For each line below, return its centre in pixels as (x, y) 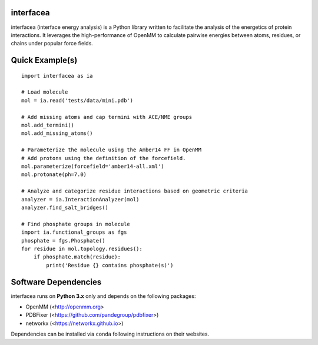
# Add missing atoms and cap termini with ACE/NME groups (107, 117)
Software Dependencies (56, 282)
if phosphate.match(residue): (77, 257)
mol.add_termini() (48, 125)
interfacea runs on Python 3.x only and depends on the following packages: (103, 296)
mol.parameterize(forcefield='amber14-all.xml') (93, 166)
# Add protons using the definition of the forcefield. (104, 158)
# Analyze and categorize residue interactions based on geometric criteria (135, 191)
